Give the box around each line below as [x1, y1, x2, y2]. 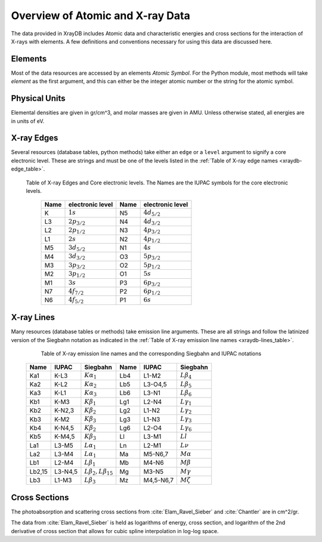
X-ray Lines [11, 312, 55, 322]
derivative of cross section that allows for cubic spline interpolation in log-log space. [11, 527, 219, 534]
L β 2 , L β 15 [84, 467, 113, 476]
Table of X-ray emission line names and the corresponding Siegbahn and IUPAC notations [41, 350, 262, 357]
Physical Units [11, 93, 66, 104]
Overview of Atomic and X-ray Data [11, 9, 190, 22]
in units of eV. [11, 117, 45, 125]
